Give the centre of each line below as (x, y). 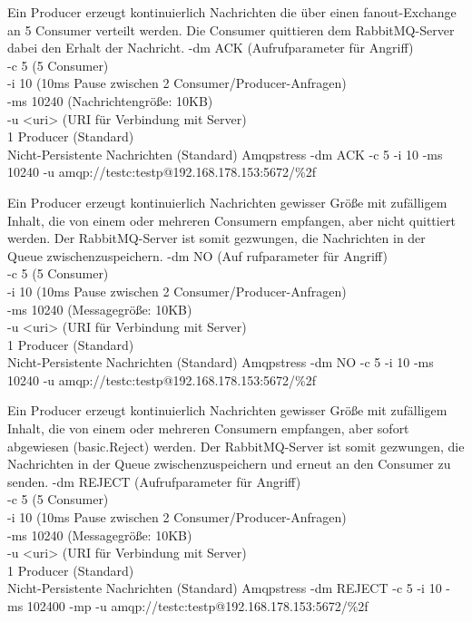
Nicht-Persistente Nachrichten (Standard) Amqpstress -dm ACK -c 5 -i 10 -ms (225, 154)
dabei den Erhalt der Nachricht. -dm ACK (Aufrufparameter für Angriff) (211, 48)
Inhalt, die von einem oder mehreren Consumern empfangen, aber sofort (208, 428)
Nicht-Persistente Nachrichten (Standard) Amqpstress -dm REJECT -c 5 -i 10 (225, 588)
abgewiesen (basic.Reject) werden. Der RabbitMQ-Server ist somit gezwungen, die (236, 446)
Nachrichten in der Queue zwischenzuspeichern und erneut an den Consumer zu (229, 464)
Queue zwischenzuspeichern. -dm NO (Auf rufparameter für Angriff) (197, 255)
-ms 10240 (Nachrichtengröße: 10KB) (110, 100)
